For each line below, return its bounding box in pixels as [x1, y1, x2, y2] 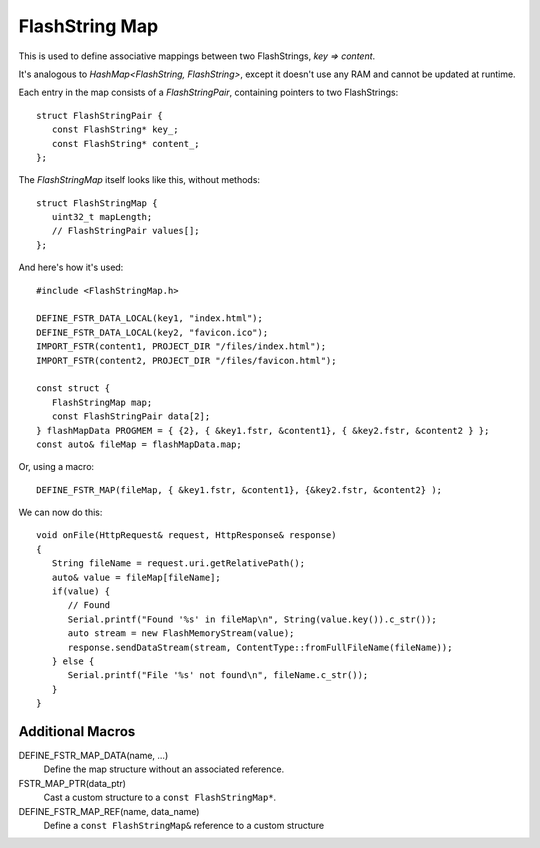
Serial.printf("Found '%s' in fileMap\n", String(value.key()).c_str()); [67, 613, 437, 625]
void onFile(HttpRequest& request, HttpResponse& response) [36, 530, 337, 541]
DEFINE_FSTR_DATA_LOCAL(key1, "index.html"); [36, 313, 264, 324]
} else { [51, 656, 95, 667]
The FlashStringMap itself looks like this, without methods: [18, 174, 260, 186]
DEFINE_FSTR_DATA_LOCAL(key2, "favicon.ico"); [36, 326, 269, 338]
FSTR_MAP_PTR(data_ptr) [18, 777, 127, 789]
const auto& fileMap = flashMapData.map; [36, 438, 242, 450]
